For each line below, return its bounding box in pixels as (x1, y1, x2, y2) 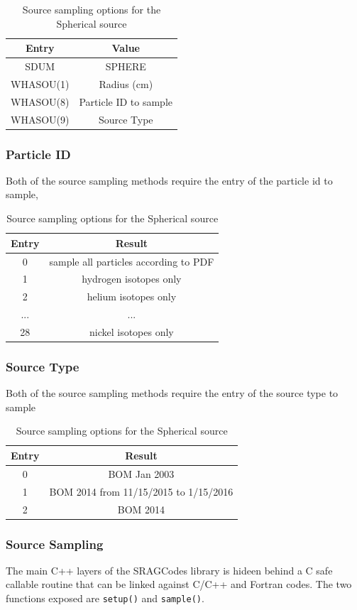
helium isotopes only (87, 289, 177, 304)
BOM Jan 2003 (108, 466, 175, 481)
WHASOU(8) (11, 94, 70, 109)
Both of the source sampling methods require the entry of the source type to (6, 386, 339, 401)
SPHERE (105, 59, 146, 74)
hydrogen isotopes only (82, 271, 182, 286)
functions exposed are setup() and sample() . (6, 591, 204, 605)
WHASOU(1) (11, 76, 70, 91)
